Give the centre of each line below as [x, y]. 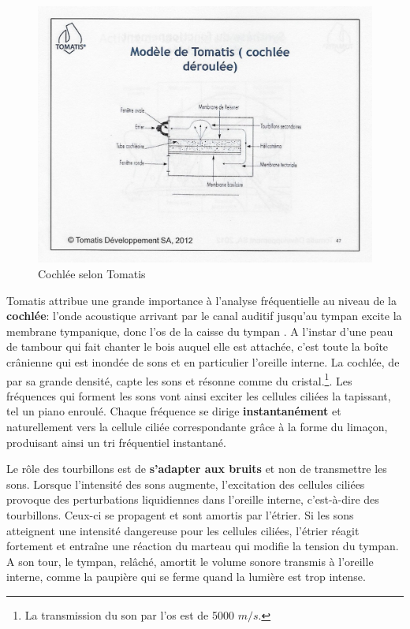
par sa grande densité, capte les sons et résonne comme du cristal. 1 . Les [179, 379]
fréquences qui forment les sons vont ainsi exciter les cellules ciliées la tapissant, [199, 395]
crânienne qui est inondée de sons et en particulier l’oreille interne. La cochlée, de [203, 362]
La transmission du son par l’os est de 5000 [129, 614]
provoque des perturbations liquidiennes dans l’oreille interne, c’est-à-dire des [193, 499]
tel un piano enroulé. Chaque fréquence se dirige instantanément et [174, 411]
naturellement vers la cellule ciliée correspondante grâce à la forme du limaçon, [197, 427]
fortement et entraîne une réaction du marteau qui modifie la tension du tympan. [203, 546]
